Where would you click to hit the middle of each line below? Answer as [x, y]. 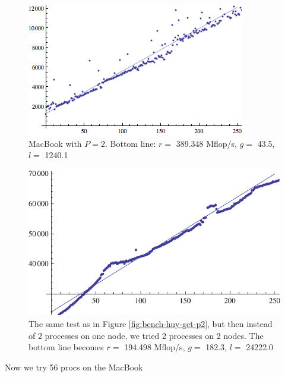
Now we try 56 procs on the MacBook [74, 367]
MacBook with [55, 143]
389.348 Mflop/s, [207, 143]
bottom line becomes [66, 347]
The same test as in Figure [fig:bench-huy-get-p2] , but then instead [151, 323]
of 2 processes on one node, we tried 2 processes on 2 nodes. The [146, 335]
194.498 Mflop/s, [155, 347]
